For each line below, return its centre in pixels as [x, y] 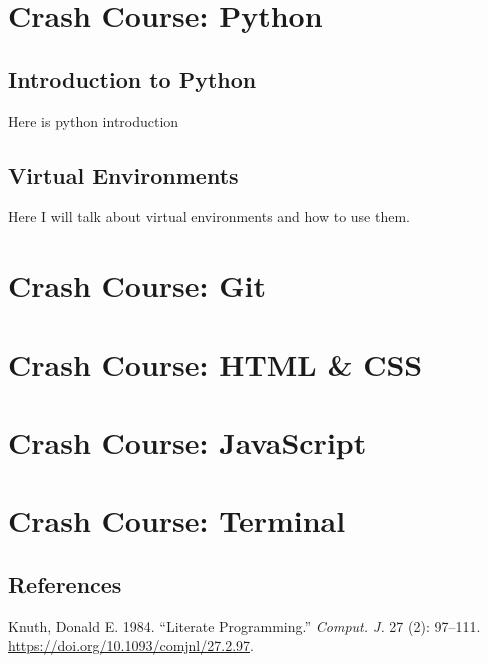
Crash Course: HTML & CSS [215, 363]
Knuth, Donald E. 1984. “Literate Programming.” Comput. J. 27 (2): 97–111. [244, 625]
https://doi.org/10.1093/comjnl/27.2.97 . [131, 645]
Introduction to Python [132, 78]
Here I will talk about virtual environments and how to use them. [209, 216]
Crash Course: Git [137, 285]
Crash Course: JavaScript [187, 441]
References [65, 583]
